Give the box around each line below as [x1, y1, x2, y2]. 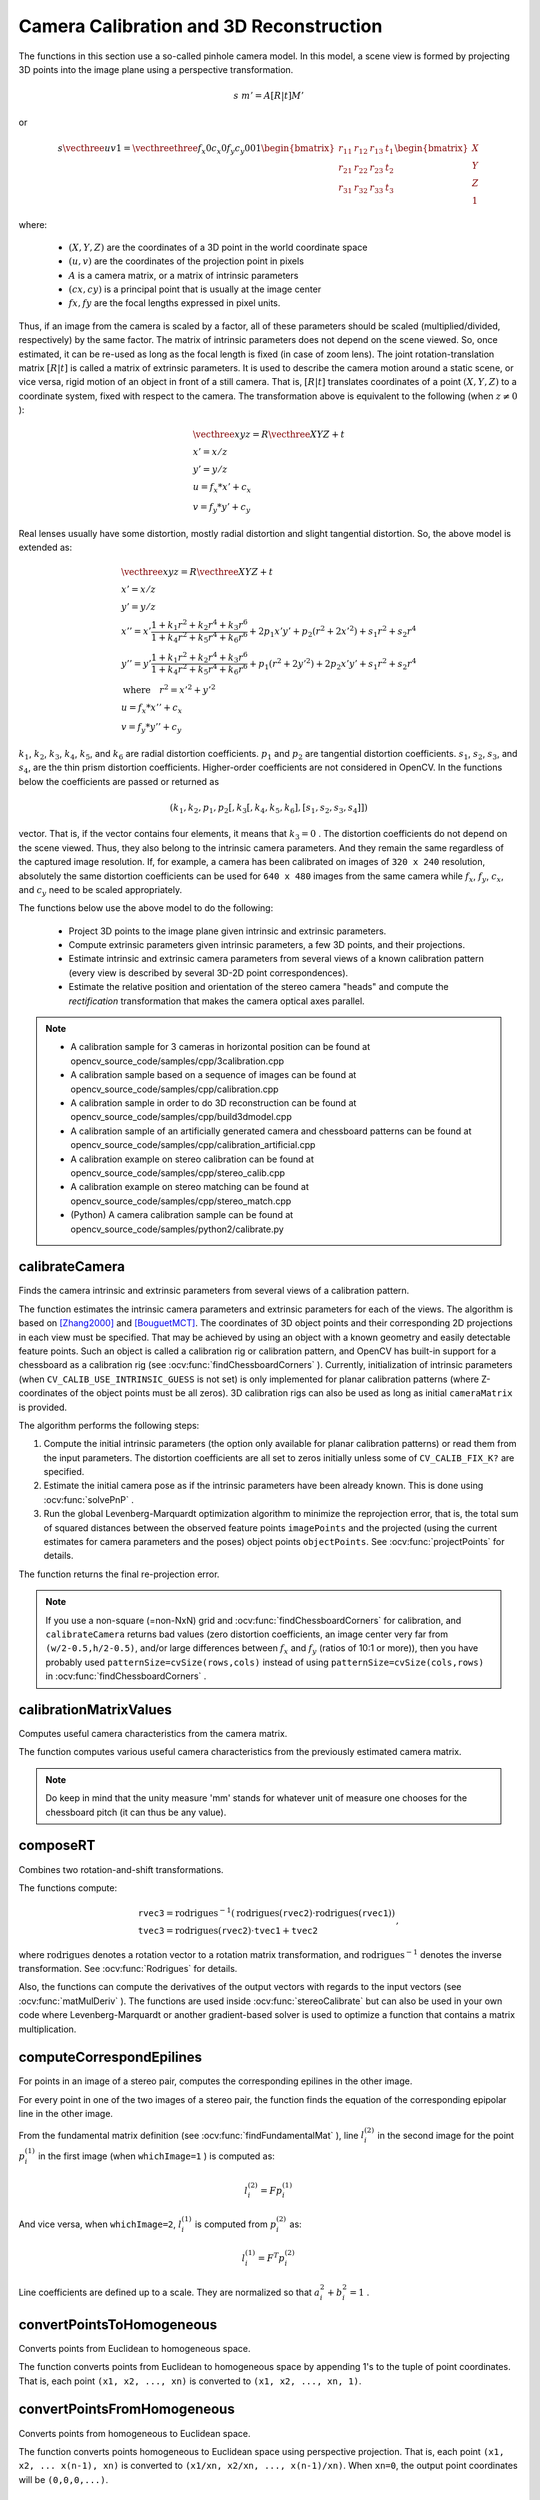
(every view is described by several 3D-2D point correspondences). [68, 966, 349, 979]
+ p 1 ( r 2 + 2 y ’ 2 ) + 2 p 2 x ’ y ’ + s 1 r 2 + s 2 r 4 [248, 656, 417, 672]
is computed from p [194, 2218, 277, 2230]
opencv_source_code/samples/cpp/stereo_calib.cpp [70, 1166, 285, 1179]
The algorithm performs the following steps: [18, 1419, 200, 1431]
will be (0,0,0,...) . [18, 2473, 109, 2485]
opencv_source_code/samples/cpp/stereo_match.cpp [70, 1195, 292, 1207]
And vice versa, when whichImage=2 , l [18, 2218, 182, 2230]
